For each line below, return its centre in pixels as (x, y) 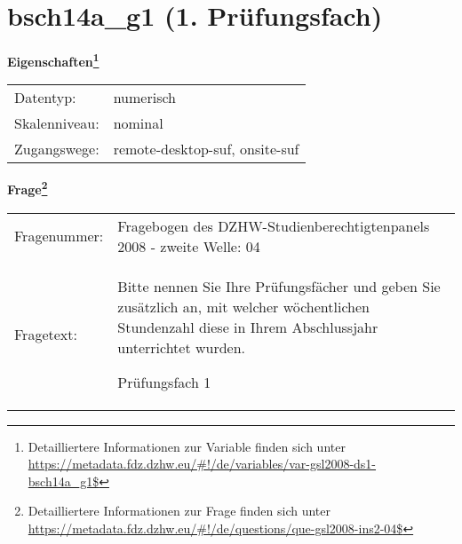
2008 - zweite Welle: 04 (189, 246)
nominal (138, 123)
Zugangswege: (57, 149)
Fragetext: (46, 334)
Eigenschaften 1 (53, 60)
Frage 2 (28, 188)
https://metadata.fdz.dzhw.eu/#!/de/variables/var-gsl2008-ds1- (202, 464)
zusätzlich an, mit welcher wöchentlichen (243, 306)
